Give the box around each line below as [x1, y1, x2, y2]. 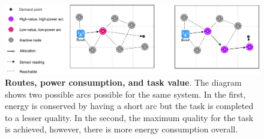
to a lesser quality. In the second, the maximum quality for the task [5, 111, 254, 123]
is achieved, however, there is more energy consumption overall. [5, 123, 238, 135]
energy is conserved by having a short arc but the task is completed [5, 99, 254, 112]
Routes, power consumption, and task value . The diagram [5, 76, 242, 89]
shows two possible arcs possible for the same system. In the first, [5, 87, 246, 100]
